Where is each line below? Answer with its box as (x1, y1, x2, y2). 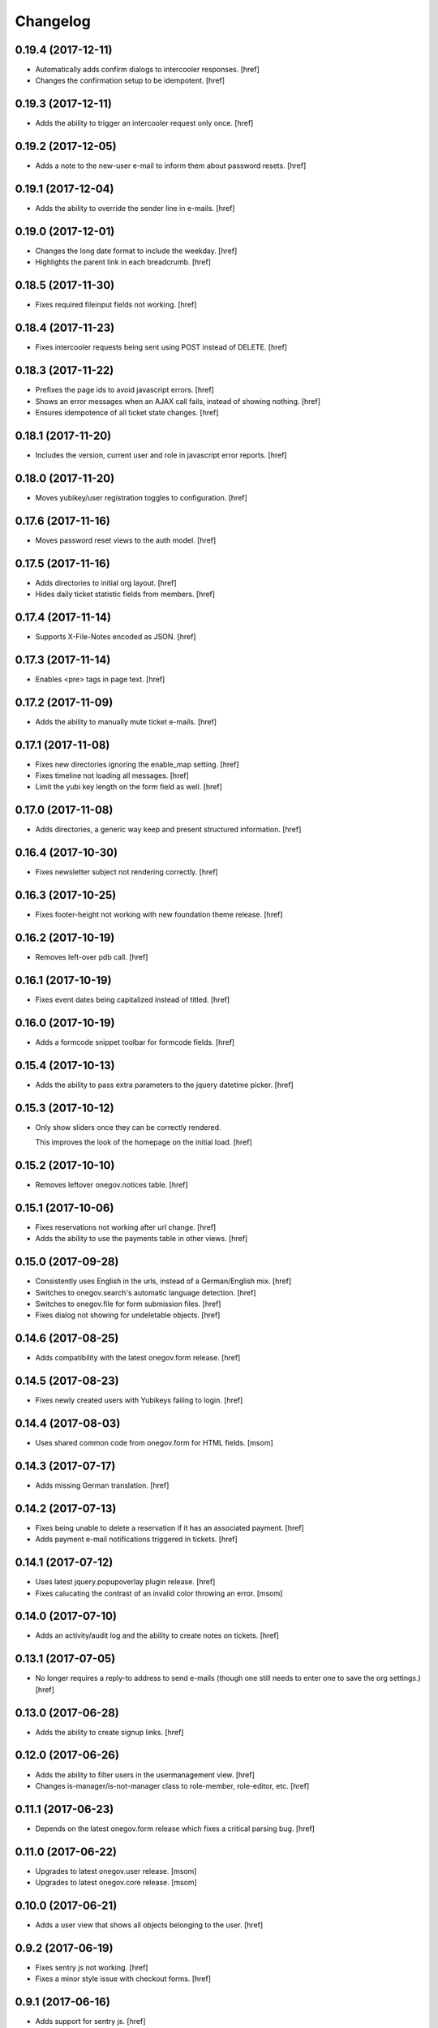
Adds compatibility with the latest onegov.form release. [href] (35, 1353, 241, 1363)
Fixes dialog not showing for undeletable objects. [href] (35, 1310, 221, 1320)
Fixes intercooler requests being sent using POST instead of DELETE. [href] (35, 342, 288, 352)
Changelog (15, 12, 91, 30)
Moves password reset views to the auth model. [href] (35, 535, 217, 545)
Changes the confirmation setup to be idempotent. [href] (35, 75, 225, 85)
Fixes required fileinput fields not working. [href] (35, 300, 197, 310)
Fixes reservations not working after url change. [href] (35, 1222, 217, 1232)
